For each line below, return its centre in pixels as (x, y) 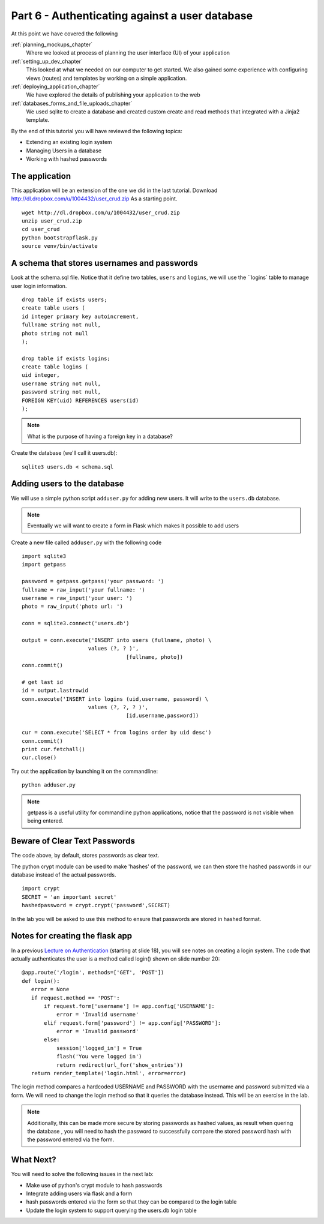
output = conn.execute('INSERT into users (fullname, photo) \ (117, 640)
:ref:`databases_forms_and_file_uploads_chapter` (72, 103)
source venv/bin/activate (60, 246)
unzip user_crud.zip (52, 221)
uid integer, (41, 375)
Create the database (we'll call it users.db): (64, 453)
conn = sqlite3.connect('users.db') (76, 623)
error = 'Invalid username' (97, 1015)
